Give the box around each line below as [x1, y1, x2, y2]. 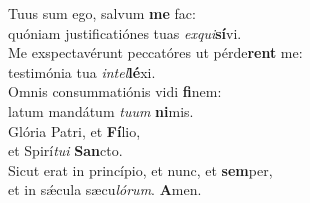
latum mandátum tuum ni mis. [8, 100, 194, 121]
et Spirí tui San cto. [8, 140, 123, 161]
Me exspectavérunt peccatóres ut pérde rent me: [8, 42, 303, 63]
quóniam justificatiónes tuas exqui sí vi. [8, 22, 242, 43]
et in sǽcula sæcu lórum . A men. [8, 179, 202, 200]
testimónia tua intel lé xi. [8, 61, 156, 82]
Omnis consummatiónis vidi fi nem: [8, 81, 222, 102]
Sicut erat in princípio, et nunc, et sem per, [8, 159, 273, 180]
